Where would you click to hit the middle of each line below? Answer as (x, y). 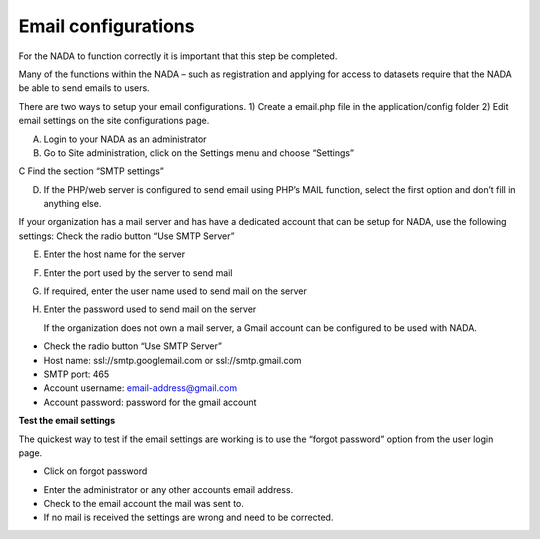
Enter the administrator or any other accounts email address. (168, 489)
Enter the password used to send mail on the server (150, 309)
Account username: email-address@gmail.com (140, 388)
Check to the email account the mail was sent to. (144, 504)
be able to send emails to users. (84, 88)
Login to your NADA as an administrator (125, 139)
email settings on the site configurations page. (114, 121)
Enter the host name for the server (114, 254)
